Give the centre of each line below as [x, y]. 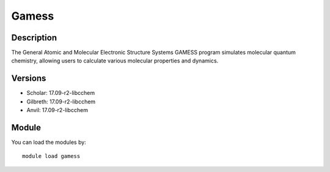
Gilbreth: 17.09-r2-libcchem [61, 102]
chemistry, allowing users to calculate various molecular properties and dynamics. [115, 61]
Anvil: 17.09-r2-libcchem [57, 110]
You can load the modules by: [49, 142]
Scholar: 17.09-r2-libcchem [61, 93]
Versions [29, 79]
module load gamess [51, 156]
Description [34, 38]
